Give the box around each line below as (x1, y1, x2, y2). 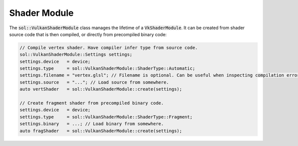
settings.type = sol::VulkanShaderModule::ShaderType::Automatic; (19, 66, 196, 71)
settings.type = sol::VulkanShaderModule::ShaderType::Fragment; (19, 114, 193, 120)
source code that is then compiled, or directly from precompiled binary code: (9, 31, 167, 37)
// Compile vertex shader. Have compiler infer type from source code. (19, 45, 198, 50)
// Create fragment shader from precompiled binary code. (19, 100, 164, 106)
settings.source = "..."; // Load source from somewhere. (19, 79, 169, 85)
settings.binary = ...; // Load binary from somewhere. (19, 121, 164, 127)
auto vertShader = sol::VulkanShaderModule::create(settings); (19, 87, 182, 92)
